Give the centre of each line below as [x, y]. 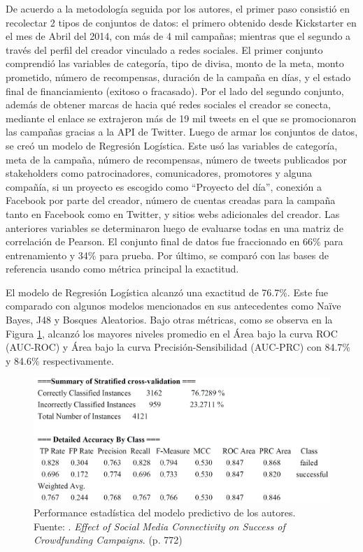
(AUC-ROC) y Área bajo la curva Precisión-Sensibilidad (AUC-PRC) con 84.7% [178, 347]
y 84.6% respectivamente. [60, 360]
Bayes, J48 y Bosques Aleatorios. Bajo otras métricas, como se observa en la [169, 320]
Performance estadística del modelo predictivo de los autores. [165, 513]
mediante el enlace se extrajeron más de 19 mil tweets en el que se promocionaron [181, 118]
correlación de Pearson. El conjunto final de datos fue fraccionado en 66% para [175, 241]
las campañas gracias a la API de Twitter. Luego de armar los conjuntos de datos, [182, 132]
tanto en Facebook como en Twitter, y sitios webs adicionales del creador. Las [173, 213]
